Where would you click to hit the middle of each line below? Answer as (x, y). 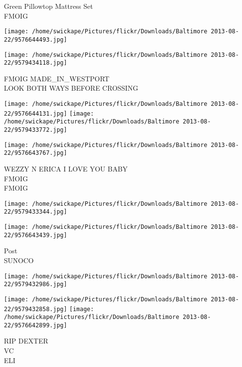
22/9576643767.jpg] (36, 153)
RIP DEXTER (26, 341)
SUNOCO (19, 260)
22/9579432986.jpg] (36, 284)
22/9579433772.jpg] (36, 130)
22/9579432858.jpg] (36, 309)
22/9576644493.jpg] (36, 39)
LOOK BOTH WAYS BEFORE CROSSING (71, 88)
